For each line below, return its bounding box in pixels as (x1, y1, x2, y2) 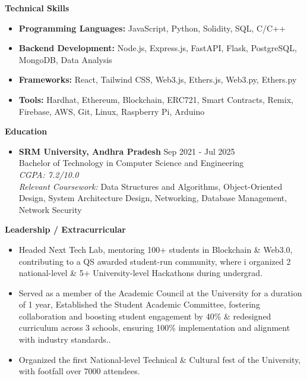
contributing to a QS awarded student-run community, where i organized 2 (18, 255, 291, 267)
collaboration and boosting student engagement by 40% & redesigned (18, 309, 271, 322)
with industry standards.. (18, 333, 111, 346)
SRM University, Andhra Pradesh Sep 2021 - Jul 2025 (18, 145, 235, 157)
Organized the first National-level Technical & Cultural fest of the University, (18, 353, 301, 365)
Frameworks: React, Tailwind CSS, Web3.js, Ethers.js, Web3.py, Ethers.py (18, 73, 297, 86)
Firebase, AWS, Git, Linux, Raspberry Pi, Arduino (18, 105, 205, 117)
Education (5, 125, 48, 137)
